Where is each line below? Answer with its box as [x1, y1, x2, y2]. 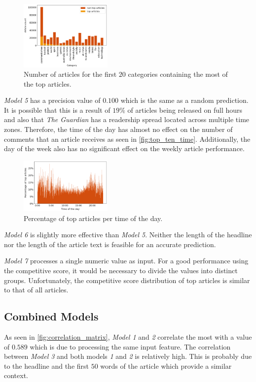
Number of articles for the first [24, 69, 117, 79]
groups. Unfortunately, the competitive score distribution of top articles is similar [4, 275, 250, 285]
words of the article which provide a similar [100, 360, 232, 371]
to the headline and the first [4, 360, 89, 371]
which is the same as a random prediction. [120, 95, 249, 105]
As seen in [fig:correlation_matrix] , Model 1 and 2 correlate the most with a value [4, 331, 252, 342]
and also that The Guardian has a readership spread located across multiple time [4, 114, 250, 125]
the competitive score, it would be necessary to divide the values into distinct [4, 265, 238, 275]
